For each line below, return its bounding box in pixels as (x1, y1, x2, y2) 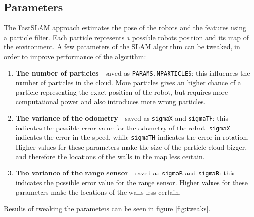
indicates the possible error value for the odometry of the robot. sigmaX (15, 122, 230, 132)
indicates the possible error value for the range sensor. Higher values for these (15, 177, 248, 187)
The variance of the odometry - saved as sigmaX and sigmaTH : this (15, 113, 228, 123)
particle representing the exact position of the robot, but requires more (15, 87, 228, 97)
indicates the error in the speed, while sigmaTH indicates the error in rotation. (15, 132, 249, 142)
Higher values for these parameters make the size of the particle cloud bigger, (15, 141, 247, 152)
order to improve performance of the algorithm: (4, 51, 146, 61)
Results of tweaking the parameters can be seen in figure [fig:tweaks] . (4, 203, 211, 214)
